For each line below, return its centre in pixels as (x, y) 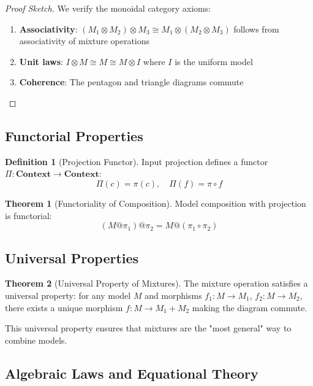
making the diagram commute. (250, 307)
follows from (256, 29)
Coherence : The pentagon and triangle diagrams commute (131, 82)
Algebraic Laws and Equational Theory (132, 373)
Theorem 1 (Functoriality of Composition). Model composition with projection (156, 203)
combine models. (36, 340)
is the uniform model (214, 61)
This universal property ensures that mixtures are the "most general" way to (148, 328)
